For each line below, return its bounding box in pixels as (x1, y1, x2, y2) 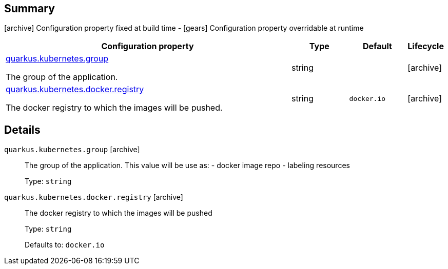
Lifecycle (407, 41, 444, 52)
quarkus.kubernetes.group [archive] (4, 145, 140, 154)
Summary (4, 2, 55, 15)
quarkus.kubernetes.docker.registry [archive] (4, 193, 183, 202)
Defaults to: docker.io (25, 240, 105, 250)
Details (4, 123, 41, 136)
